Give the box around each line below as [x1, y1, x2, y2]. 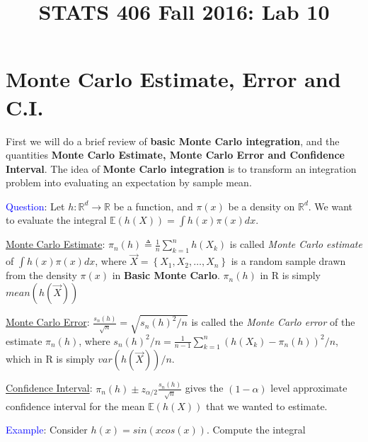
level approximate [270, 380, 347, 395]
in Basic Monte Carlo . [112, 268, 220, 283]
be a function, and [113, 198, 193, 213]
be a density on [228, 198, 295, 213]
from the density [6, 268, 77, 283]
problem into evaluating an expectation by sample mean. [6, 175, 252, 190]
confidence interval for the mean [6, 398, 145, 413]
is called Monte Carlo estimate [229, 237, 362, 251]
